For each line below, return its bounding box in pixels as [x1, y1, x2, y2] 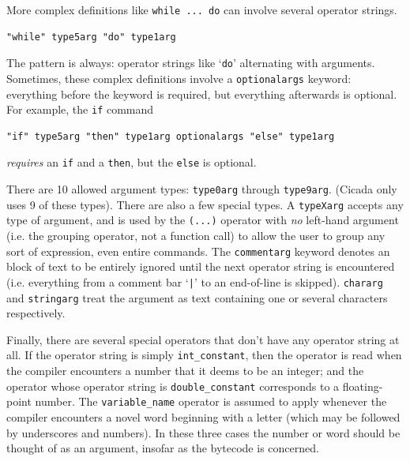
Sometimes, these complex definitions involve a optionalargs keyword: [6, 69, 352, 86]
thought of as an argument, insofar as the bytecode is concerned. [6, 440, 319, 456]
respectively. [6, 305, 66, 321]
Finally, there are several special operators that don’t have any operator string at [6, 331, 400, 347]
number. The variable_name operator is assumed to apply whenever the [35, 393, 387, 410]
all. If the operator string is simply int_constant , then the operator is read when [6, 347, 402, 363]
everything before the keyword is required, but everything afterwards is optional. [6, 85, 397, 102]
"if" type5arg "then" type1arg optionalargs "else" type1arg [6, 130, 335, 142]
